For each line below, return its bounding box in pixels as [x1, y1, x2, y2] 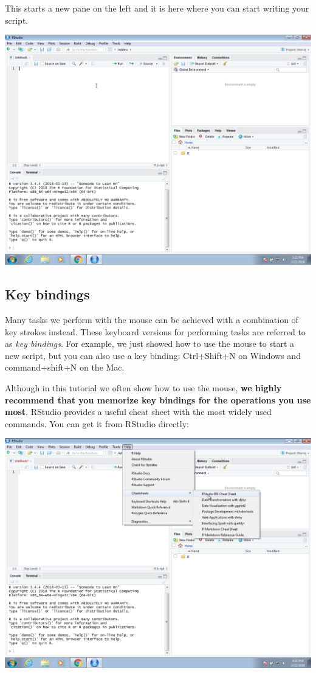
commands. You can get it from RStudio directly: [5, 417, 189, 430]
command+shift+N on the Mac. [5, 361, 125, 374]
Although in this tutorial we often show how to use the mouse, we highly [5, 381, 282, 394]
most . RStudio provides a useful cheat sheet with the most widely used [5, 405, 272, 418]
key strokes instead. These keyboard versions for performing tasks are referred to [5, 325, 306, 338]
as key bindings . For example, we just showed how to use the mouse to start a [5, 337, 295, 350]
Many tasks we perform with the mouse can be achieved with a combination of [5, 313, 298, 326]
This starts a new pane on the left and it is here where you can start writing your [5, 2, 309, 14]
